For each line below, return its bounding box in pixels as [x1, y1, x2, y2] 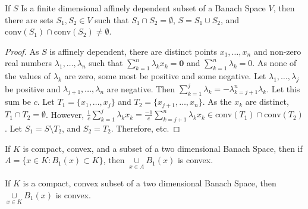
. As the [202, 95, 232, 108]
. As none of [252, 57, 297, 69]
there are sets [5, 13, 54, 26]
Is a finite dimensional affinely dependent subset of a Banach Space [21, 2, 266, 14]
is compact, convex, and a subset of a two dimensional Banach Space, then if [23, 142, 303, 154]
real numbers [5, 57, 52, 69]
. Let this [266, 82, 300, 95]
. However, [45, 108, 84, 120]
